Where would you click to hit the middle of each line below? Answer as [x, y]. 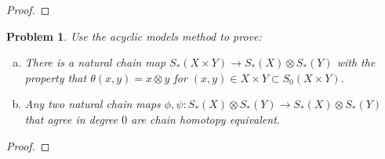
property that [56, 77]
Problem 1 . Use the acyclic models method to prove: [134, 36]
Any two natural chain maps [93, 104]
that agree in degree [71, 119]
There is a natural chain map [95, 62]
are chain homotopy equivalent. [206, 119]
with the [356, 62]
